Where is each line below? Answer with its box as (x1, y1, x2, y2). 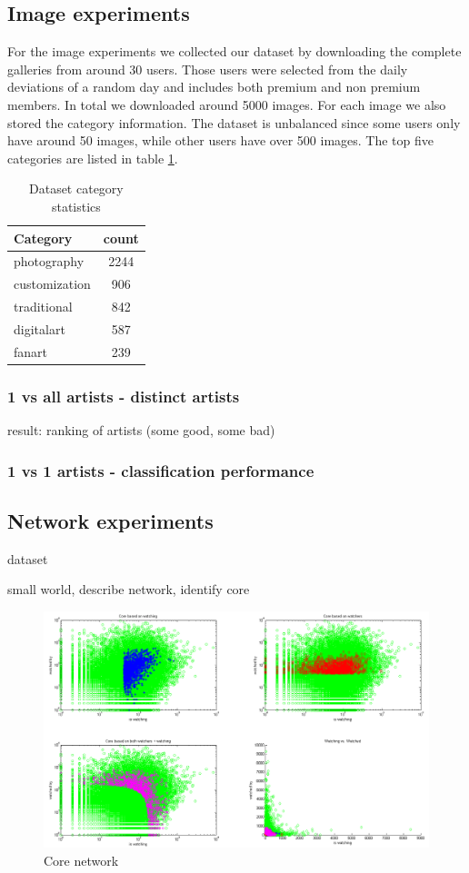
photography (14, 252, 85, 271)
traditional (14, 297, 73, 316)
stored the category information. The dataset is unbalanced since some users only (7, 113, 461, 132)
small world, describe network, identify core (7, 580, 250, 599)
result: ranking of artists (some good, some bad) (7, 421, 275, 440)
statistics (51, 196, 101, 215)
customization (14, 274, 91, 293)
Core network (44, 850, 119, 869)
